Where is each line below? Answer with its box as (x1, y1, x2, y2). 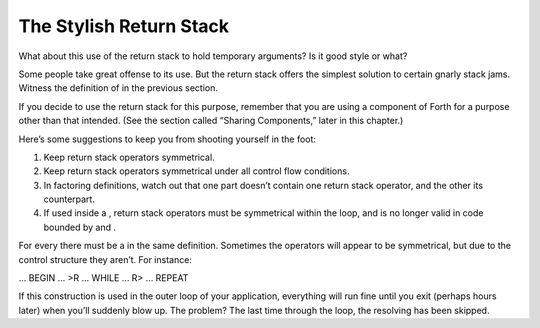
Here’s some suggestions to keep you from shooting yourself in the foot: (18, 133, 317, 145)
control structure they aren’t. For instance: (18, 253, 192, 265)
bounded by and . (43, 221, 117, 233)
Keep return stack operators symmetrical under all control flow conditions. (43, 165, 350, 177)
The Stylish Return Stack (18, 15, 230, 37)
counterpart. (43, 193, 95, 205)
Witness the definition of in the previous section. (18, 82, 219, 94)
